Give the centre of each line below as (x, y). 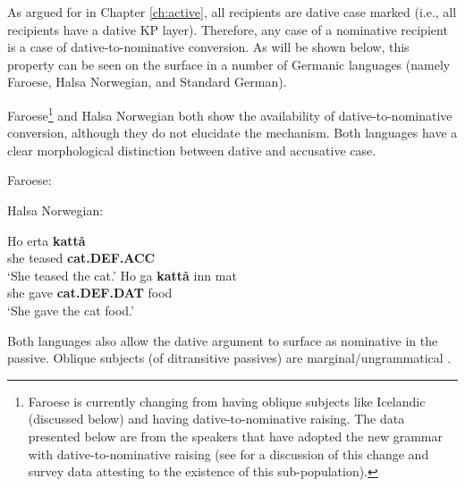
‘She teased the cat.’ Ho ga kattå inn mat (122, 275)
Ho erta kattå (46, 240)
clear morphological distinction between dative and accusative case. (192, 150)
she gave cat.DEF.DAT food (90, 293)
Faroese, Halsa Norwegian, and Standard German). (147, 82)
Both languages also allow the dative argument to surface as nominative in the (223, 340)
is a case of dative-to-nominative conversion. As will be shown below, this (208, 47)
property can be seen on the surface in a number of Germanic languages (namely (229, 64)
